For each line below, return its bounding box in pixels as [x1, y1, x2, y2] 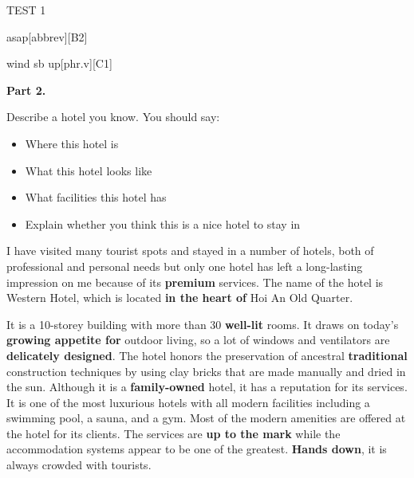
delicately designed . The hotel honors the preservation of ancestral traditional [6, 347, 408, 363]
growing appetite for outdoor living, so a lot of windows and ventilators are [6, 331, 390, 348]
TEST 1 [6, 2, 46, 18]
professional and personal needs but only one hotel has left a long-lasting [6, 257, 363, 274]
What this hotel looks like [25, 162, 152, 178]
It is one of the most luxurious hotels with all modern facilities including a [6, 394, 370, 410]
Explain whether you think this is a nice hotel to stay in [25, 215, 301, 232]
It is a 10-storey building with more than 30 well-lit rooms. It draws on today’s [6, 315, 399, 332]
